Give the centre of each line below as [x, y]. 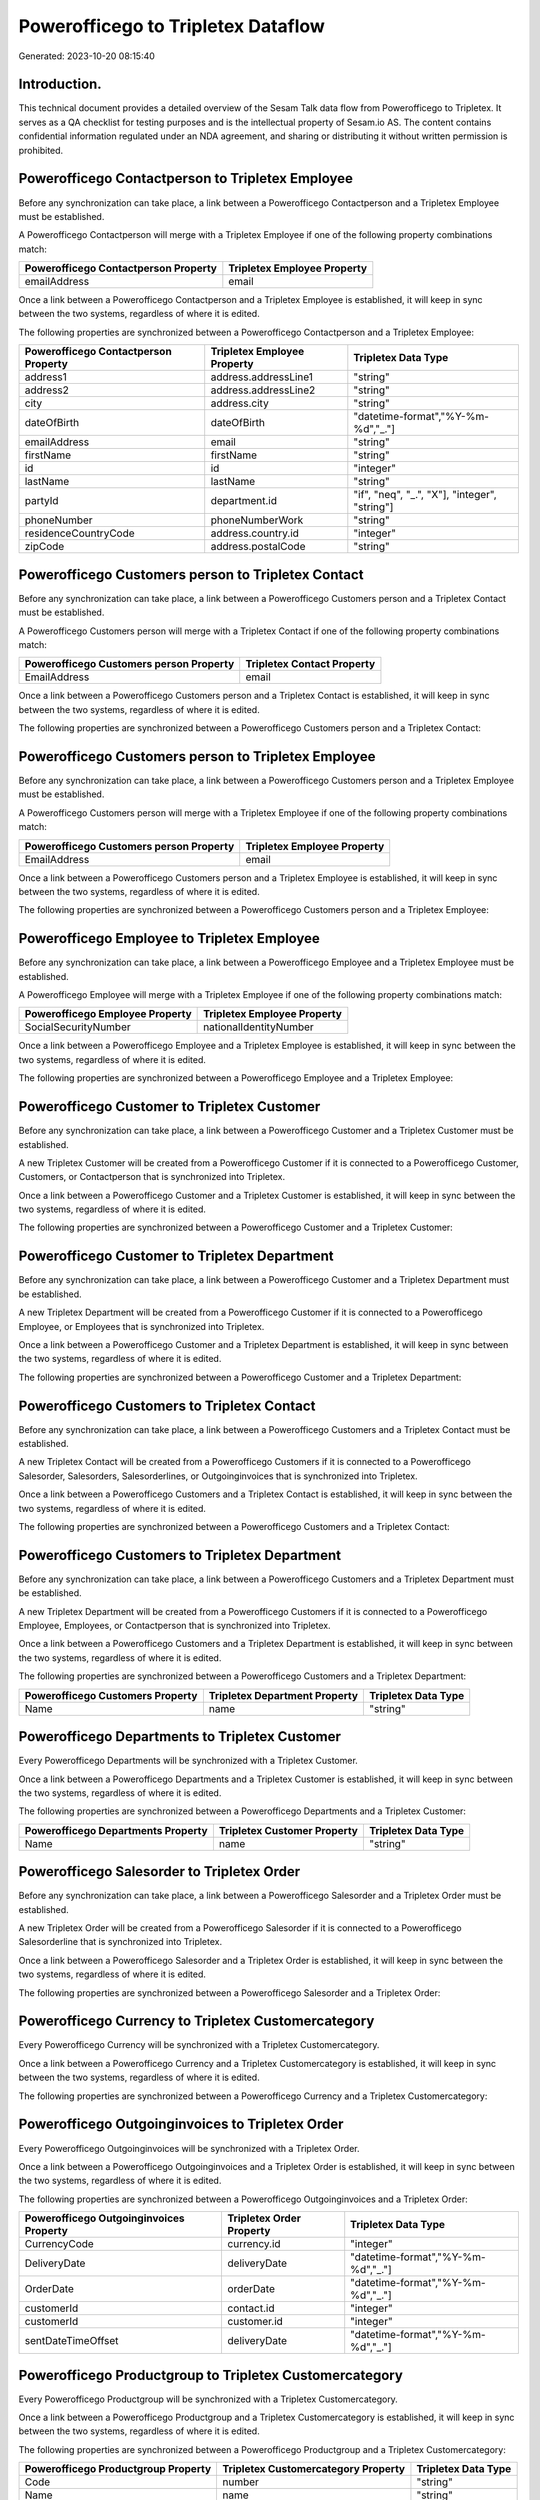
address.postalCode [258, 547]
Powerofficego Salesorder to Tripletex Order [159, 1871]
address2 [47, 390]
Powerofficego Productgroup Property [118, 2469]
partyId [41, 501]
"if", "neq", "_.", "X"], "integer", [425, 495]
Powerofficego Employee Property [108, 1014]
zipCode [44, 547]
